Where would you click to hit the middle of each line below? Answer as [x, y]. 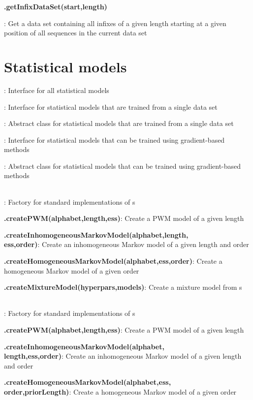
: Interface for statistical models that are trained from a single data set [111, 107]
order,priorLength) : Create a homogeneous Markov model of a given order [120, 391]
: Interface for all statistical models [57, 90]
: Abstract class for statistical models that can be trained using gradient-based [123, 166]
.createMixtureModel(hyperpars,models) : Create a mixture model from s [123, 287]
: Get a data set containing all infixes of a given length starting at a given [115, 23]
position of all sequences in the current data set [76, 33]
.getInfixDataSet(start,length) [56, 6]
